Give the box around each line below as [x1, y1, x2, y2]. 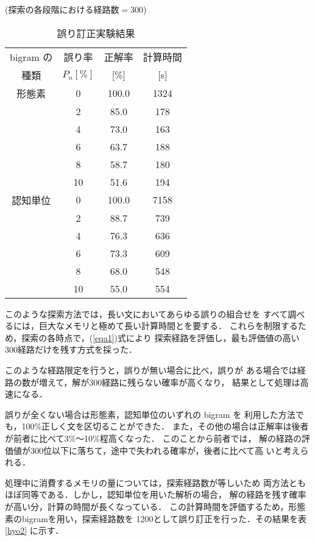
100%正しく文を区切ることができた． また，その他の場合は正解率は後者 [21, 420, 309, 433]
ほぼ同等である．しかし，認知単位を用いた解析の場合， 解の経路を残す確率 [5, 488, 306, 501]
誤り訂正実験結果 [57, 26, 135, 40]
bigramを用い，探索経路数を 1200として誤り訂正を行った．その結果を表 [21, 512, 307, 525]
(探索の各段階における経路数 [5, 3, 119, 15]
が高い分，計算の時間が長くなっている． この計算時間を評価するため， [5, 500, 289, 512]
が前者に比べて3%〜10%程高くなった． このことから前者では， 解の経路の [5, 431, 302, 444]
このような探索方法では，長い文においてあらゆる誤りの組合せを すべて [5, 307, 288, 320]
